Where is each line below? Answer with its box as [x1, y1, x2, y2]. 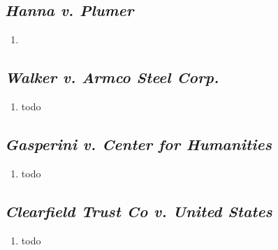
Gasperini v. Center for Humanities [5, 133, 272, 154]
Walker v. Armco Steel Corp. [5, 66, 219, 88]
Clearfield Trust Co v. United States [5, 200, 272, 221]
